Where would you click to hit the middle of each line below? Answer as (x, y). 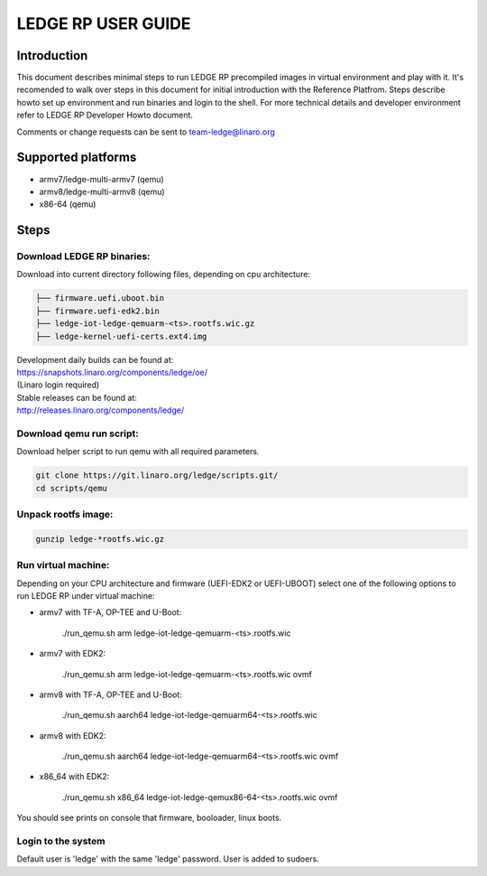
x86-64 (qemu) (68, 204)
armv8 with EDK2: (73, 735)
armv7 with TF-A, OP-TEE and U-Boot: (110, 612)
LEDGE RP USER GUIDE (104, 23)
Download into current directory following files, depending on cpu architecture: (164, 275)
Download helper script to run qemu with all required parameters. (138, 452)
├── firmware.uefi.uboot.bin (100, 298)
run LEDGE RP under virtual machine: (86, 595)
